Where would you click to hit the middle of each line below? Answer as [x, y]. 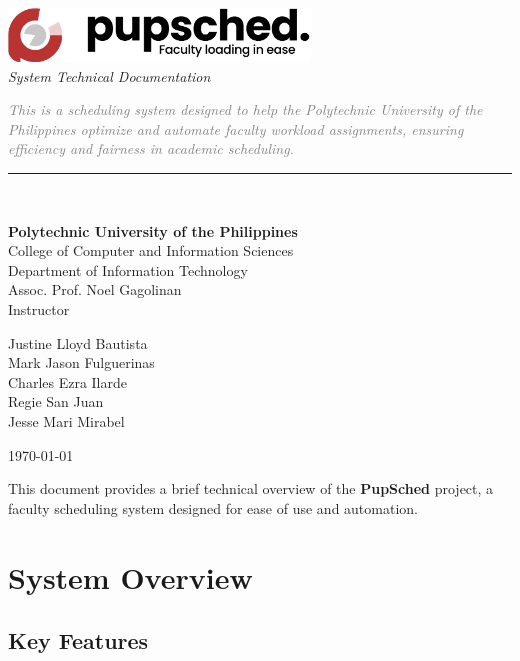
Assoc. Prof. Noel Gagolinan [95, 289]
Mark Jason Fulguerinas [81, 362]
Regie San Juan [56, 401]
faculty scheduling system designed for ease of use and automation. [213, 507]
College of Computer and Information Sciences [151, 250]
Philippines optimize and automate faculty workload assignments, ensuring [236, 128]
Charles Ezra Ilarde [67, 381]
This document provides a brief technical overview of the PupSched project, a [251, 488]
